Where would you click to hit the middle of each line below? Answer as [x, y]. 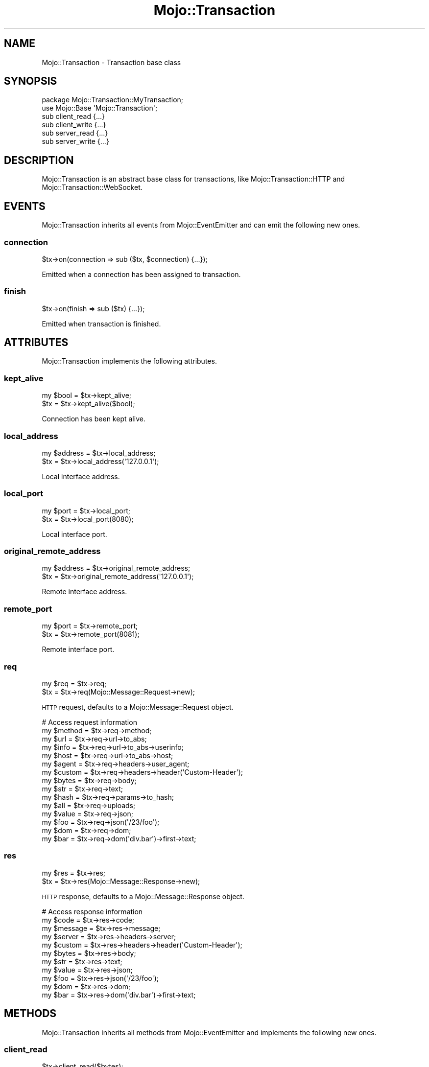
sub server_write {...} [75, 141]
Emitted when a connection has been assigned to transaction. [141, 274]
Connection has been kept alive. [94, 419]
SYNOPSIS [31, 81]
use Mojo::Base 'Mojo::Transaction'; [100, 108]
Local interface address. [81, 476]
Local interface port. [74, 534]
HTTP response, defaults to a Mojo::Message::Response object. [143, 896]
